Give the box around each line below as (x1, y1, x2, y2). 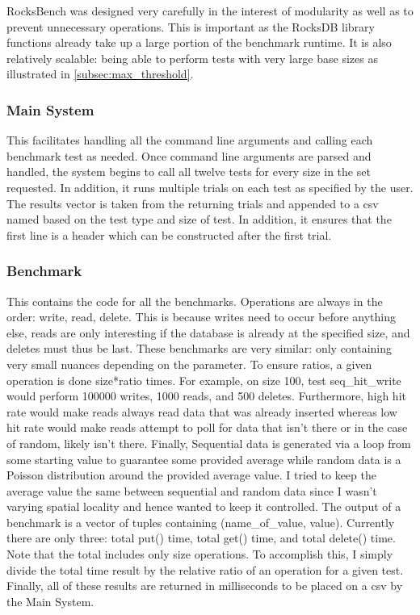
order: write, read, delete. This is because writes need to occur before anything (6, 308, 397, 325)
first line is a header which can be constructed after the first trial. (6, 226, 332, 243)
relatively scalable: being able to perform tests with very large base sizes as (6, 49, 378, 66)
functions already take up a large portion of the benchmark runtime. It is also (6, 34, 392, 51)
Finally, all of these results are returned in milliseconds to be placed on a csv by (6, 577, 403, 594)
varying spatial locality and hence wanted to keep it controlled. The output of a (6, 498, 401, 515)
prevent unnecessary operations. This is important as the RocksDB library (6, 18, 375, 35)
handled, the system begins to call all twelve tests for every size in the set (6, 163, 371, 180)
